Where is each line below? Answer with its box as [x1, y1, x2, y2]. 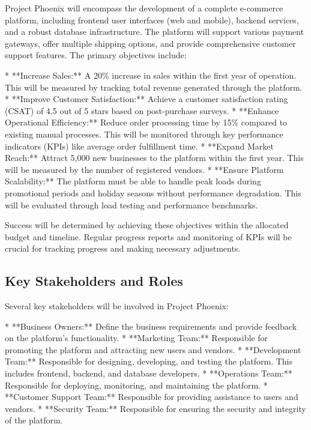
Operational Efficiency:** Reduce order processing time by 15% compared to [5, 116, 288, 129]
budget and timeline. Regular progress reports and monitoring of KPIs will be [5, 230, 292, 243]
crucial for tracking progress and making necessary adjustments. [5, 242, 241, 255]
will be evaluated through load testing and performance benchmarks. [5, 198, 258, 211]
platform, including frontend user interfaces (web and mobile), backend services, [5, 13, 299, 26]
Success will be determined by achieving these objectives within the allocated [5, 219, 289, 231]
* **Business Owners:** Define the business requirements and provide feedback [5, 319, 297, 332]
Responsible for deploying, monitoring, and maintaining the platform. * [5, 378, 268, 391]
